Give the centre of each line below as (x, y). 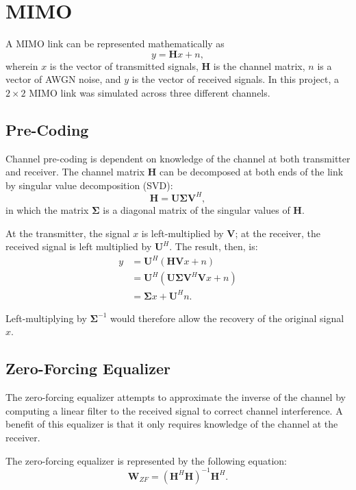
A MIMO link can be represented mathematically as (115, 44)
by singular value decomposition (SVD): (89, 185)
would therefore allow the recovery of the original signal (227, 318)
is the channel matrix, (259, 65)
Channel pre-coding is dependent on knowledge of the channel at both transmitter (178, 158)
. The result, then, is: (214, 246)
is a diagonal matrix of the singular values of (196, 209)
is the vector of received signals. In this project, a (235, 79)
